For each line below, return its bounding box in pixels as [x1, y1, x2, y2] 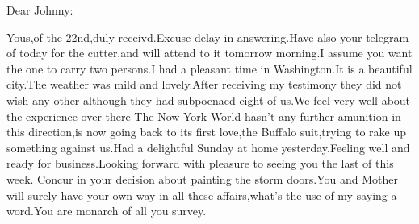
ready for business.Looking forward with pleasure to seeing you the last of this [6, 155, 394, 172]
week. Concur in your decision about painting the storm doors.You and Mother [6, 170, 399, 187]
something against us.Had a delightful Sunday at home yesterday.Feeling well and [6, 139, 410, 156]
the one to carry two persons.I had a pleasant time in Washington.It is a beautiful [6, 60, 413, 77]
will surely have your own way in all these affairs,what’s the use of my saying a [6, 186, 397, 203]
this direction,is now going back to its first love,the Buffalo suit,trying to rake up [6, 123, 407, 140]
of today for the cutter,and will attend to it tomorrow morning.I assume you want [6, 44, 413, 61]
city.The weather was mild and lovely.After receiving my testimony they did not [6, 76, 402, 93]
